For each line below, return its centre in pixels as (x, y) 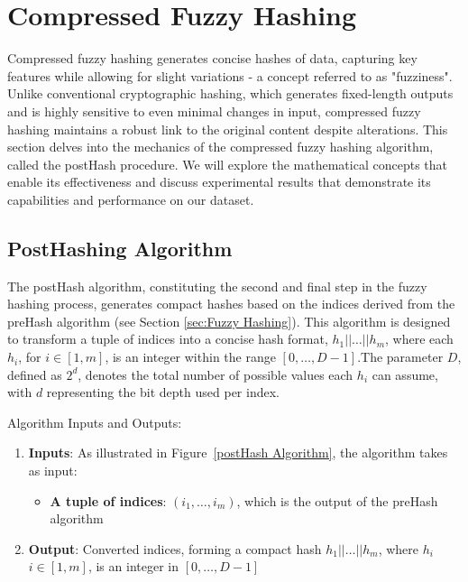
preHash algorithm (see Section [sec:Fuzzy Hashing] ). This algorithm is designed (229, 321)
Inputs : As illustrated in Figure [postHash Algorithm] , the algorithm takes (238, 453)
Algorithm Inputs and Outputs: (95, 422)
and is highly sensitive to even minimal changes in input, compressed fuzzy (214, 111)
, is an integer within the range (190, 357)
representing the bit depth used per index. (163, 392)
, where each (419, 339)
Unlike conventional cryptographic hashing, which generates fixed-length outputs (230, 93)
